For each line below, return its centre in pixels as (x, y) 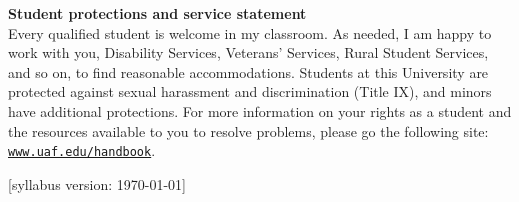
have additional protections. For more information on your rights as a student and (260, 110)
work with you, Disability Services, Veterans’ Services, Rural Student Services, (248, 52)
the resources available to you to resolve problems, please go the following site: (248, 130)
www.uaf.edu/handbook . (82, 150)
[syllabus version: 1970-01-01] (97, 183)
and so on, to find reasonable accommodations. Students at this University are (248, 71)
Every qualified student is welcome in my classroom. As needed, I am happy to (250, 32)
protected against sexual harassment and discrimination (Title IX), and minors (250, 91)
